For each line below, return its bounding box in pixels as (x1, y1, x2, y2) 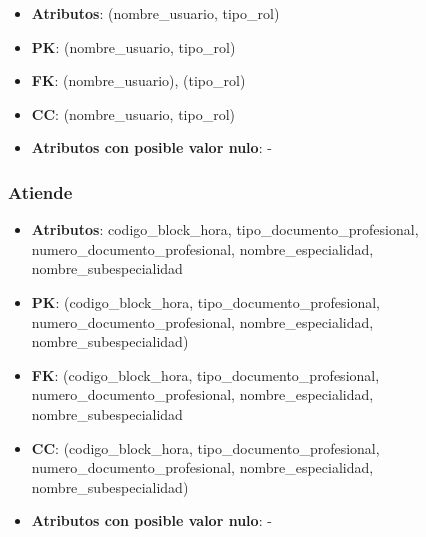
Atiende (8, 179, 73, 204)
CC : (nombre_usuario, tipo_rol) (31, 103, 235, 124)
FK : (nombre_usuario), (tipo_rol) (31, 70, 246, 91)
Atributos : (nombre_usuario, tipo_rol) (31, 3, 280, 23)
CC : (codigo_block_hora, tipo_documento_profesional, (31, 437, 380, 458)
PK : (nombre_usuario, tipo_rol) (31, 36, 236, 57)
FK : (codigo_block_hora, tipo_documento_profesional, (31, 364, 380, 385)
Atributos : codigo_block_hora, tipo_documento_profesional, (31, 219, 419, 240)
